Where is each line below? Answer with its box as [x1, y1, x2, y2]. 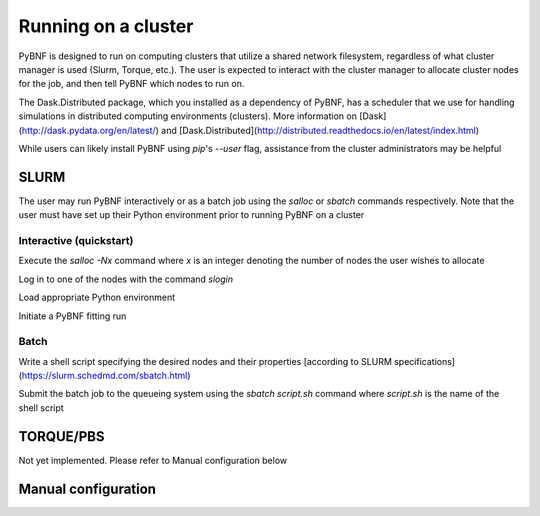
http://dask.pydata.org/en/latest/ [21, 124, 157, 136]
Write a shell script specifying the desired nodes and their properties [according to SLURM [18, 355, 392, 367]
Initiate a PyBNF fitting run [18, 310, 127, 322]
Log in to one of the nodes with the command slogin [18, 273, 234, 285]
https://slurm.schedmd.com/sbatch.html [21, 370, 188, 382]
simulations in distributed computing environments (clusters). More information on [18, 110, 357, 122]
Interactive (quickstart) [18, 233, 134, 247]
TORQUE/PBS [18, 428, 105, 445]
